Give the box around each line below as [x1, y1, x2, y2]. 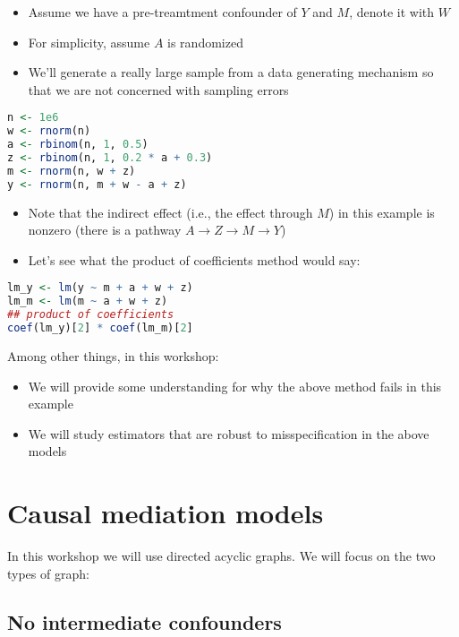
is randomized [167, 32, 243, 51]
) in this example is [328, 202, 435, 221]
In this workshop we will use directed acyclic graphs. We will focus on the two [7, 547, 436, 564]
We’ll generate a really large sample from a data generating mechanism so [28, 63, 434, 82]
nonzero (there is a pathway [28, 220, 182, 239]
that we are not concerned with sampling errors [28, 80, 289, 99]
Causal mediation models [7, 495, 324, 531]
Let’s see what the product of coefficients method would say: [28, 250, 361, 269]
